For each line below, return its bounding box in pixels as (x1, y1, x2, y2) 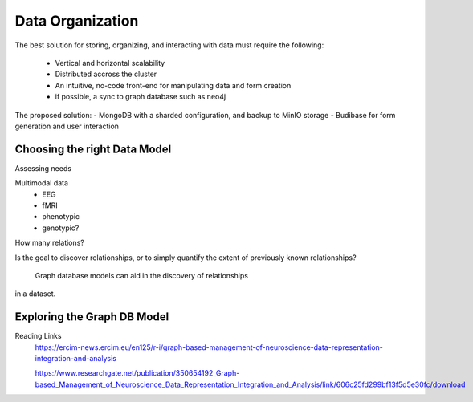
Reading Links (14, 331, 62, 341)
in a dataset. (14, 289, 56, 298)
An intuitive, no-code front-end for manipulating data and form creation (55, 80, 292, 90)
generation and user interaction (14, 121, 120, 131)
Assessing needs (14, 163, 72, 173)
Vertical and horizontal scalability (55, 58, 165, 67)
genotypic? (42, 223, 80, 233)
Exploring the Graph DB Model (14, 310, 169, 324)
